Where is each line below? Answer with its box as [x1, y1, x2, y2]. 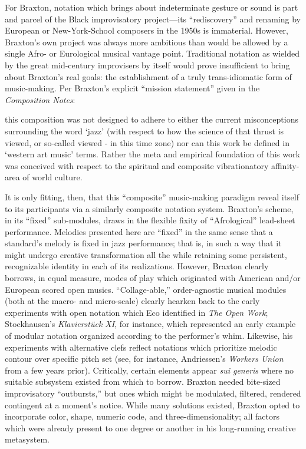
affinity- [271, 159, 300, 171]
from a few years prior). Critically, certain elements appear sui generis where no [5, 364, 294, 376]
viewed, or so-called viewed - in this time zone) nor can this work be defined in [5, 136, 289, 148]
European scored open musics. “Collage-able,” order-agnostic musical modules [5, 283, 287, 295]
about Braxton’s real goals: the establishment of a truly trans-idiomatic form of [5, 70, 292, 82]
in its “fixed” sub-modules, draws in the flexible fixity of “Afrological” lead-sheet [5, 214, 295, 226]
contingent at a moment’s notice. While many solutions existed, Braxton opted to [5, 398, 300, 411]
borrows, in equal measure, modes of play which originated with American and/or [5, 272, 301, 284]
